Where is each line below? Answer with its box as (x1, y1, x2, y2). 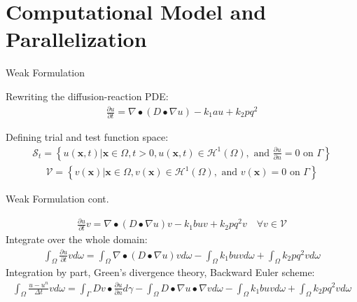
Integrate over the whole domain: (6, 232, 148, 247)
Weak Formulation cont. (6, 191, 109, 206)
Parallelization (6, 25, 147, 53)
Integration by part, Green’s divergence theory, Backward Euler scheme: (6, 265, 315, 280)
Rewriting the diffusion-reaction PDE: (6, 88, 169, 103)
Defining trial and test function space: (6, 130, 169, 144)
